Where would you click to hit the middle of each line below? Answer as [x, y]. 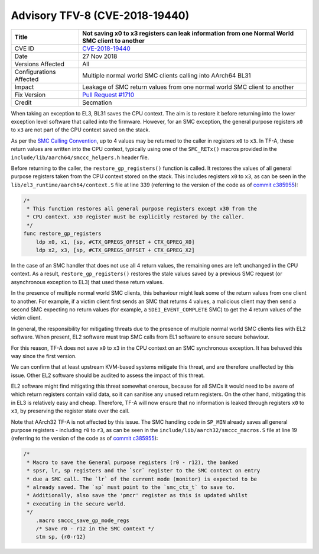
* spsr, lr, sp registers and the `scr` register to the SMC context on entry [144, 471]
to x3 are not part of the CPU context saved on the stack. [81, 130]
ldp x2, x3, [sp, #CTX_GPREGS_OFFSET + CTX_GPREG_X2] [115, 250]
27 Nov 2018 [100, 56]
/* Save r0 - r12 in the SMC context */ [95, 529]
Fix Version [30, 95]
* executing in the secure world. [77, 504]
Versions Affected [40, 64]
